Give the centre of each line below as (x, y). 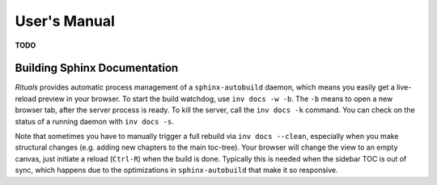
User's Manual (65, 21)
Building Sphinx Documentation (97, 68)
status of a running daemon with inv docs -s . (94, 121)
